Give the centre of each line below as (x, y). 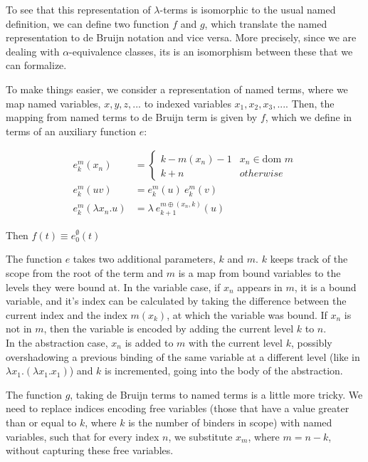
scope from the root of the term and (85, 273)
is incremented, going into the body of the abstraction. (224, 371)
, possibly (311, 342)
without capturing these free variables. (90, 450)
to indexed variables (188, 103)
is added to (149, 342)
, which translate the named (266, 23)
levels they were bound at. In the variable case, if (113, 287)
